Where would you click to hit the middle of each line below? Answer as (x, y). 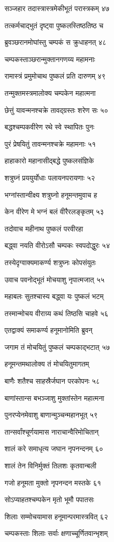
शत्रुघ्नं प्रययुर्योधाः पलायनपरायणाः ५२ (50, 177)
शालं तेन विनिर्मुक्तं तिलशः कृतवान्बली (50, 466)
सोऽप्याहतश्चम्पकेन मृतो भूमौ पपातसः (49, 499)
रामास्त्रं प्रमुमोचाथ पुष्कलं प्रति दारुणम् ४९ (55, 76)
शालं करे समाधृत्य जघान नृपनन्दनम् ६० (54, 448)
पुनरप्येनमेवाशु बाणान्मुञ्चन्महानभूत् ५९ (51, 415)
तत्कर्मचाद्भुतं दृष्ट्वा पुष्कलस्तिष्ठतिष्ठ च (54, 25)
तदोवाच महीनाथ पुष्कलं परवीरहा (44, 228)
